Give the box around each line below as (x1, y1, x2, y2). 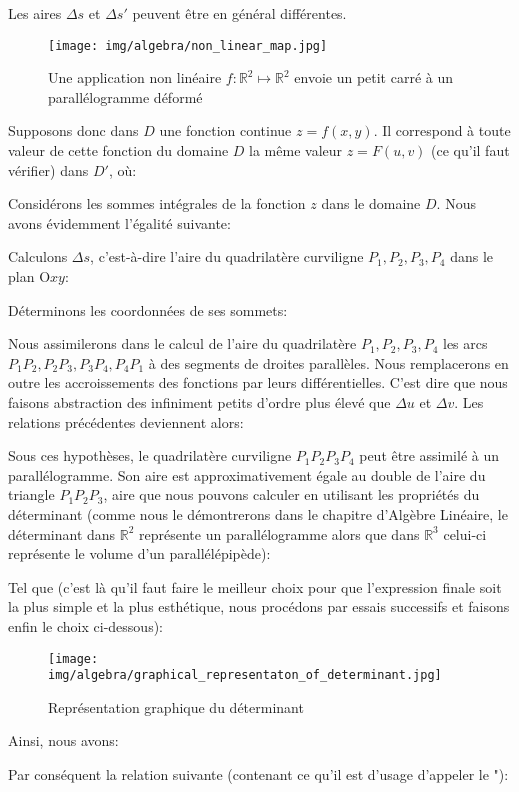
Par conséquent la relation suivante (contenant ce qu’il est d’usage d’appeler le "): (8, 764, 509, 784)
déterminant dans (8, 523, 116, 544)
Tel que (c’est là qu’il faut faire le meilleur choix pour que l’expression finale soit (8, 576, 502, 597)
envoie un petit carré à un (294, 67, 454, 88)
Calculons (8, 246, 68, 267)
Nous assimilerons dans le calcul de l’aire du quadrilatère (8, 333, 357, 354)
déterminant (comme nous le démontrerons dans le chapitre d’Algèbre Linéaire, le (8, 503, 508, 524)
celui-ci (443, 523, 487, 544)
